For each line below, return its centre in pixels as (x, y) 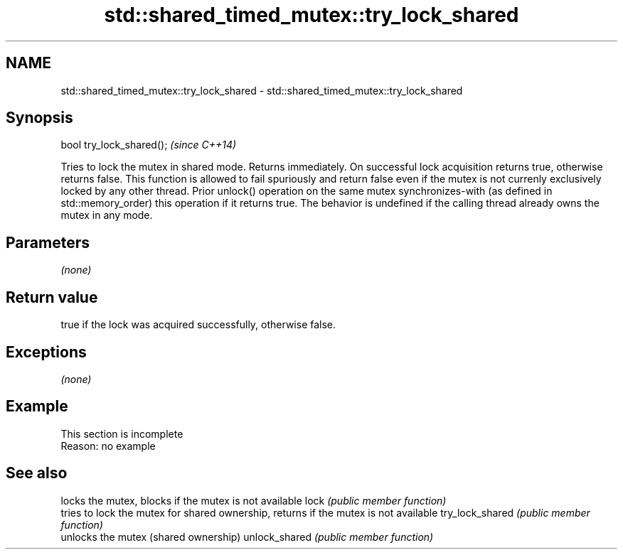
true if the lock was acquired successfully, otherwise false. (198, 325)
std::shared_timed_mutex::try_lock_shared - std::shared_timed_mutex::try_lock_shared (262, 90)
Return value (52, 297)
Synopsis (39, 118)
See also (37, 473)
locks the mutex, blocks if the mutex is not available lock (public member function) (254, 500)
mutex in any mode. (107, 215)
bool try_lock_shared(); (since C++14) (149, 145)
